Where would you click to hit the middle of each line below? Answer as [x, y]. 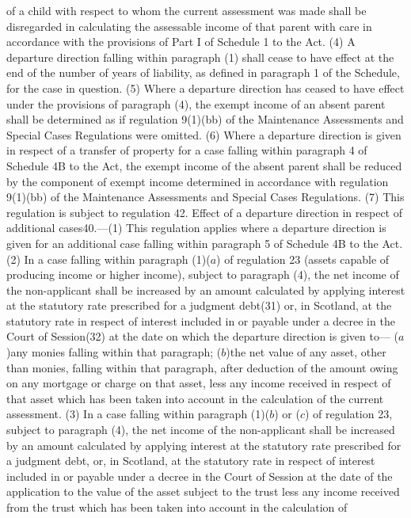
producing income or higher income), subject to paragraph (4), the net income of [203, 274]
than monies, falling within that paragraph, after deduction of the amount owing [202, 367]
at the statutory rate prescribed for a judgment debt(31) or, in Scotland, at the [199, 305]
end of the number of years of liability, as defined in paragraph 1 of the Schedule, [203, 72]
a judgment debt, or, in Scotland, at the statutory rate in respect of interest [191, 461]
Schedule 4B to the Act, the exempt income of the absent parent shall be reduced [204, 165]
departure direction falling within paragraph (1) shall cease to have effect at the [200, 57]
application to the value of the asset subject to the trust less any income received [203, 491]
